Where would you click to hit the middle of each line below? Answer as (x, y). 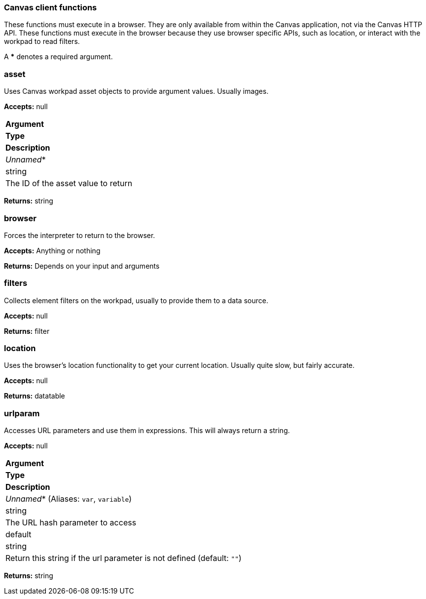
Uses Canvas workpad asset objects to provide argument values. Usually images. (136, 91)
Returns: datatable (35, 396)
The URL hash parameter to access (71, 523)
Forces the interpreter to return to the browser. (80, 235)
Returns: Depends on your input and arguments (82, 266)
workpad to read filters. (42, 41)
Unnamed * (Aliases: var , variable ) (69, 499)
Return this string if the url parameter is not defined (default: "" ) (124, 558)
